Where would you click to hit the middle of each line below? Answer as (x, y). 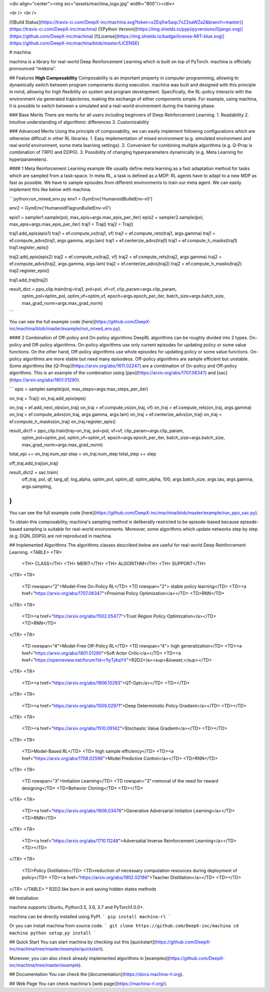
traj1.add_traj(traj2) (29, 280)
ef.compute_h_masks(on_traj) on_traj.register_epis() (62, 422)
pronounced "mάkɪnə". (33, 69)
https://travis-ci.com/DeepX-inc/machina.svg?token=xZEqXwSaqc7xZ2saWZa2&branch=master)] (142, 22)
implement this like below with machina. (50, 189)
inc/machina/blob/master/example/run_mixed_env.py (64, 329)
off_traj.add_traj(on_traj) (34, 463)
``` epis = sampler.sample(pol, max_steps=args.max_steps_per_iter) (79, 389)
